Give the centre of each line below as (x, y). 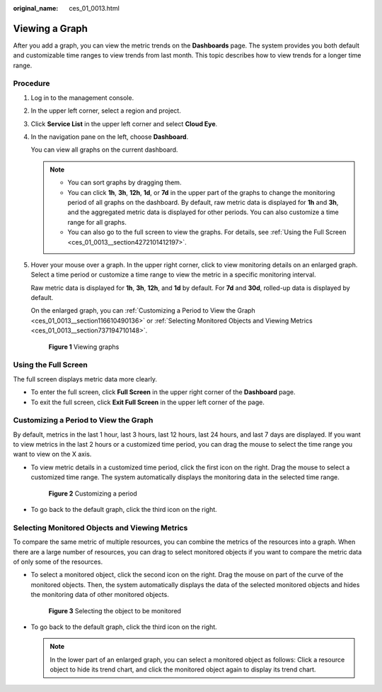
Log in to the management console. (82, 97)
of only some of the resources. (58, 562)
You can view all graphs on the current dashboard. (104, 150)
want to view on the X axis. (52, 454)
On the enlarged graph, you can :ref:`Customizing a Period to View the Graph (143, 311)
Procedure (31, 84)
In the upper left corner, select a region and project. (106, 111)
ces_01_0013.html (94, 8)
